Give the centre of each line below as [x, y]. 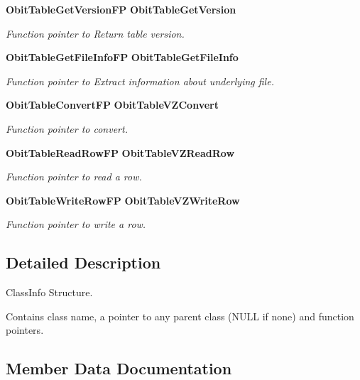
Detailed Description [83, 262]
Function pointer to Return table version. [95, 33]
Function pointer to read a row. [74, 177]
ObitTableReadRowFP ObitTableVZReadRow [120, 152]
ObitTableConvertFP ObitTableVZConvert [112, 105]
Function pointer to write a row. [76, 224]
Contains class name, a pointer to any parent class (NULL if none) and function [180, 316]
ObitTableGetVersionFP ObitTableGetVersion [121, 9]
